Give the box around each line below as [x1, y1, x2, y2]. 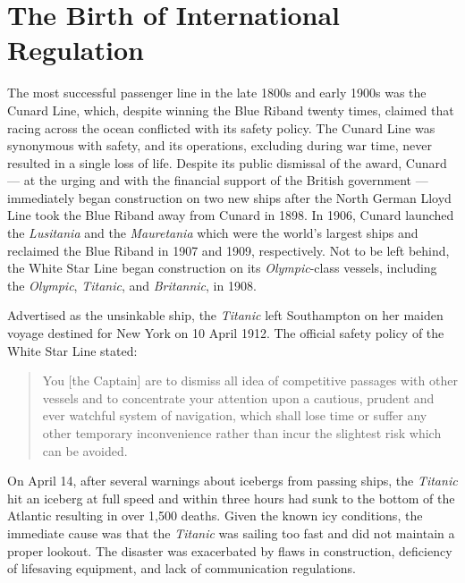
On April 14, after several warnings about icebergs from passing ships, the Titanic [7, 471, 458, 490]
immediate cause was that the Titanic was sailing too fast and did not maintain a [7, 523, 455, 542]
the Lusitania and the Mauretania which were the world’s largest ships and [7, 224, 418, 242]
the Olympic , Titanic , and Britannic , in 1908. [7, 275, 257, 294]
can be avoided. [42, 441, 128, 460]
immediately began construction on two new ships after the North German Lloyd [7, 188, 452, 207]
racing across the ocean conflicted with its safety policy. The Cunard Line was [7, 118, 435, 137]
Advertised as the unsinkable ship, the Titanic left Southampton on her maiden [7, 306, 444, 325]
